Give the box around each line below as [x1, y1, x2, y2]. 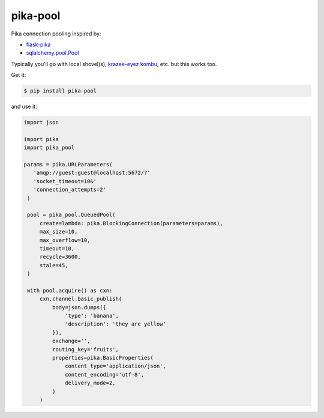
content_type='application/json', [65, 363, 166, 369]
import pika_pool [23, 144, 75, 151]
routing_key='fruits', [52, 346, 119, 353]
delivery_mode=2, [65, 380, 116, 387]
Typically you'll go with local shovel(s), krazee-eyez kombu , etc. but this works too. [11, 60, 217, 67]
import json [23, 119, 59, 126]
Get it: [11, 71, 26, 79]
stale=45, [39, 262, 68, 268]
